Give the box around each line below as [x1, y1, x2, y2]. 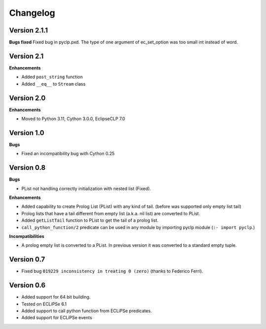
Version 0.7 [9, 255, 45, 263]
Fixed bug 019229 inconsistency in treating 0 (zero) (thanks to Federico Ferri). [21, 268, 203, 274]
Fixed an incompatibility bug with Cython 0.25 [21, 151, 115, 157]
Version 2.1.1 [9, 26, 48, 34]
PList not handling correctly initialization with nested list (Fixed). [21, 185, 151, 192]
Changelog [9, 7, 55, 18]
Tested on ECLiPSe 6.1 [21, 301, 66, 307]
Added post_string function [21, 74, 83, 80]
